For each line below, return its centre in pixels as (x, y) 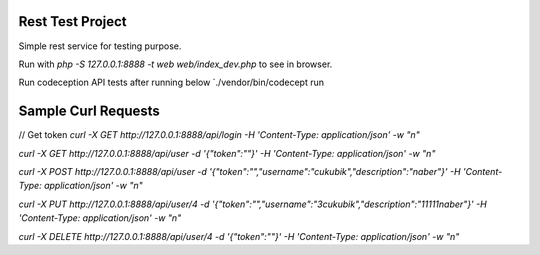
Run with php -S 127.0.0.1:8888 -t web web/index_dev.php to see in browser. (175, 64)
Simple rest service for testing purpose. (100, 46)
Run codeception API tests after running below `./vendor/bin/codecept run (171, 82)
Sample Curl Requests (89, 111)
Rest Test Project (72, 21)
